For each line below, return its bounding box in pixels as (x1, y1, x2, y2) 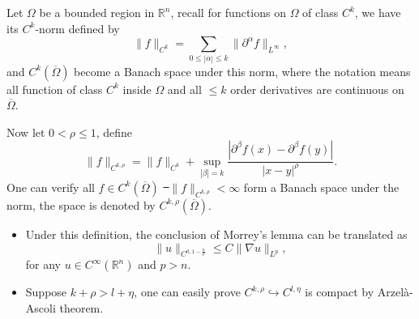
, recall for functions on (170, 4, 286, 20)
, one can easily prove (134, 283, 241, 300)
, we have (354, 4, 401, 20)
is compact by (305, 283, 374, 300)
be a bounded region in (39, 4, 155, 20)
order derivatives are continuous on (230, 80, 404, 97)
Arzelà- (377, 283, 413, 300)
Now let (6, 123, 45, 140)
